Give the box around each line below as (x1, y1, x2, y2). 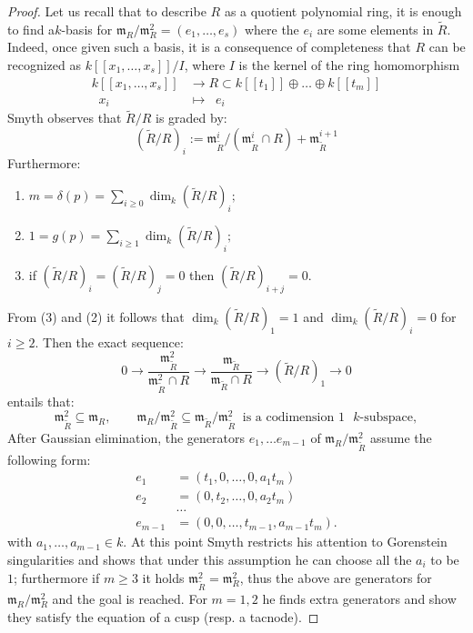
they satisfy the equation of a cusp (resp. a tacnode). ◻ (7, 607, 319, 626)
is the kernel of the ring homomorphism (238, 55, 460, 74)
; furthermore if (14, 568, 100, 587)
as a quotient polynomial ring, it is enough (224, 2, 462, 20)
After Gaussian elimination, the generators (7, 427, 246, 447)
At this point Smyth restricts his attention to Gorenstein (130, 532, 448, 551)
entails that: (7, 391, 75, 410)
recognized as (7, 55, 81, 74)
